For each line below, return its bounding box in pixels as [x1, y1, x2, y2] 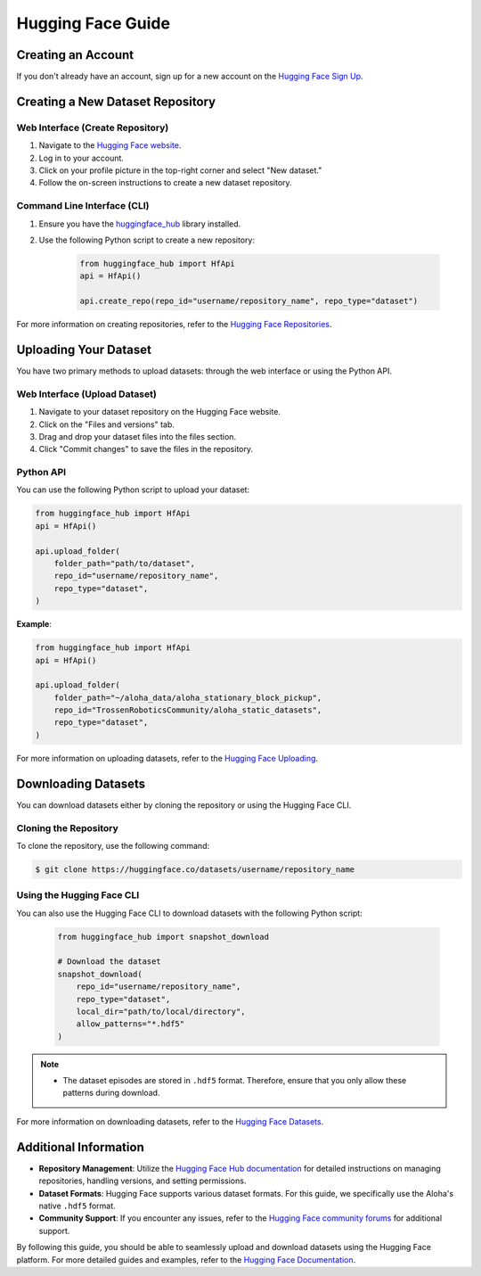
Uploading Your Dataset [16, 342, 151, 357]
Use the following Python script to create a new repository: [38, 235, 256, 245]
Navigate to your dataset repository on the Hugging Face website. [38, 407, 281, 417]
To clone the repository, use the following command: [16, 840, 210, 851]
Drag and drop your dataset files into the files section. [38, 431, 236, 441]
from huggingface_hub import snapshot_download [57, 932, 269, 942]
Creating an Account [16, 47, 135, 62]
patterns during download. [62, 1088, 160, 1099]
